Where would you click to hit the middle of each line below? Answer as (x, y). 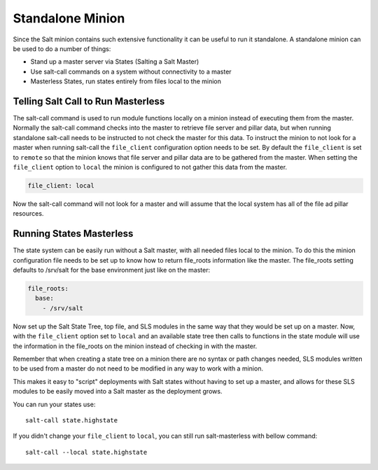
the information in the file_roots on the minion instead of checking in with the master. (135, 346)
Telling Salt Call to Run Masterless (89, 101)
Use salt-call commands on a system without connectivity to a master (131, 71)
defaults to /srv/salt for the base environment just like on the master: (111, 270)
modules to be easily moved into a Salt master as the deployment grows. (118, 392)
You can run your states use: (54, 404)
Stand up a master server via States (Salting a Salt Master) (115, 62)
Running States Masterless (73, 234)
